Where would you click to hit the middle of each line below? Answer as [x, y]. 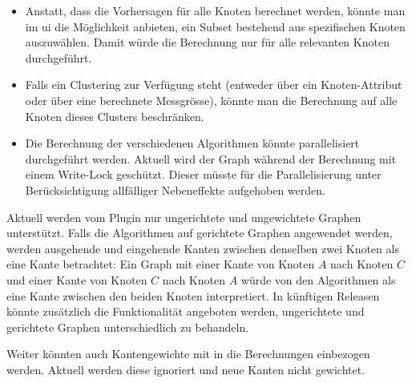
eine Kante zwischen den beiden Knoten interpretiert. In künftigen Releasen [193, 295]
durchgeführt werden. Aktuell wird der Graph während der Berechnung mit [211, 158]
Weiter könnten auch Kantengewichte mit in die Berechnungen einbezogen [188, 354]
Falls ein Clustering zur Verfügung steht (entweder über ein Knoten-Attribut [214, 85]
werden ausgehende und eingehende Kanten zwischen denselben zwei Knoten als [203, 248]
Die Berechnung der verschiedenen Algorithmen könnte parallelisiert [192, 143]
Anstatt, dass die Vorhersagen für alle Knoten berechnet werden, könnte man [215, 10]
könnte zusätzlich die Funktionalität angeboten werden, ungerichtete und [186, 311]
